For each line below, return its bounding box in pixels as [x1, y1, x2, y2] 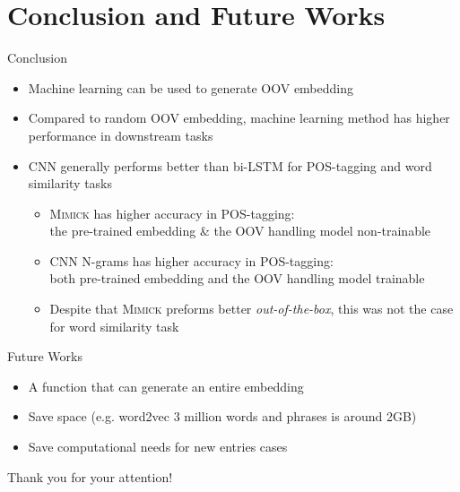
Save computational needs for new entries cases [28, 437, 288, 456]
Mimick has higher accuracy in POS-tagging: [49, 203, 295, 222]
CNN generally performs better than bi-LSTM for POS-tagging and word [28, 156, 432, 175]
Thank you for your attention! [7, 467, 173, 486]
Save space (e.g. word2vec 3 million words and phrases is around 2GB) [28, 407, 417, 426]
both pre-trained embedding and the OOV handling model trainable [49, 269, 425, 288]
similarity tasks [28, 174, 113, 193]
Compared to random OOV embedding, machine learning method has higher [28, 108, 450, 127]
